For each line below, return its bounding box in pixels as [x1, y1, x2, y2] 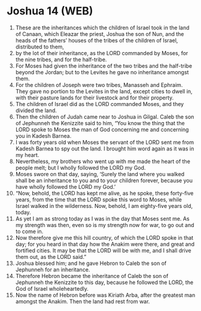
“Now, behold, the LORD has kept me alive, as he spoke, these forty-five [15, 189, 194, 197]
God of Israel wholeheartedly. [15, 285, 89, 292]
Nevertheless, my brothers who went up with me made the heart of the [15, 158, 191, 165]
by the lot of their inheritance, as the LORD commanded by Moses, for [15, 49, 188, 56]
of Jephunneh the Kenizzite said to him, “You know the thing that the [15, 119, 185, 126]
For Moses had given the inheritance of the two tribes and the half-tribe [15, 62, 193, 70]
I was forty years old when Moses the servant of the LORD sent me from [15, 138, 194, 146]
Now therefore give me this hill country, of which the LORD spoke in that [15, 234, 194, 241]
